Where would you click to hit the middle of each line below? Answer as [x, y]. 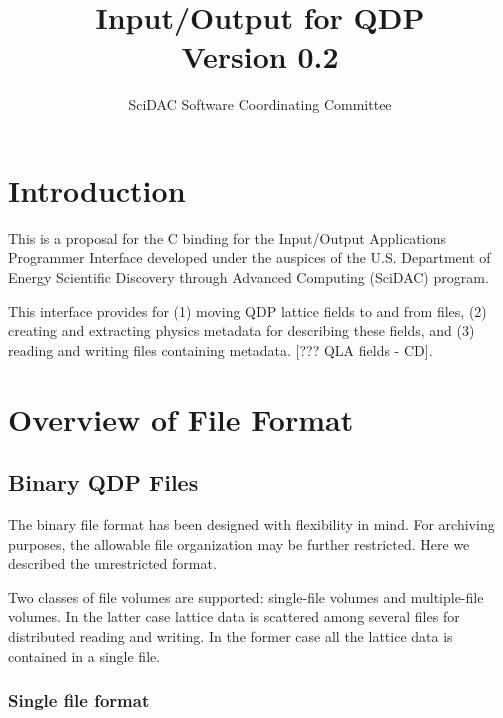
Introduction [97, 189]
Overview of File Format [181, 418]
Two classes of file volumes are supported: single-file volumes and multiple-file [246, 596]
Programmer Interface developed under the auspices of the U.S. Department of [249, 257]
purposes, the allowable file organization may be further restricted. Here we [239, 543]
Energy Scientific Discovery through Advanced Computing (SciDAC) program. [248, 277]
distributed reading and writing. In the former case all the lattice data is [230, 635]
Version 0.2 [260, 56]
